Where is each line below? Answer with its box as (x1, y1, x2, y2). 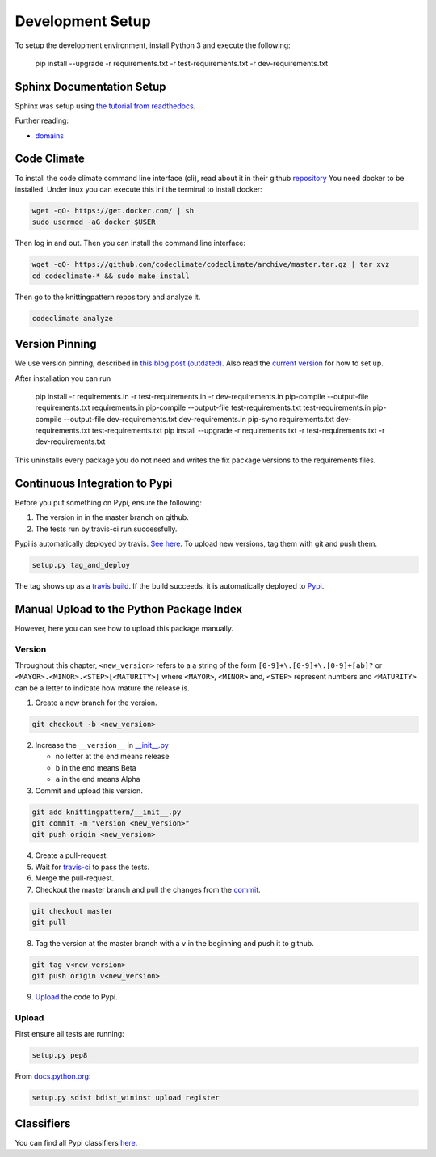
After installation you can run (15, 373, 111, 383)
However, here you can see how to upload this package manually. (15, 623, 234, 633)
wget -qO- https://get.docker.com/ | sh (31, 206, 194, 215)
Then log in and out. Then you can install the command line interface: (15, 239, 246, 248)
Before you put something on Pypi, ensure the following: (15, 497, 202, 507)
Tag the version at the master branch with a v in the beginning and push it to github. (35, 938, 314, 948)
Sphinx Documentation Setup (15, 79, 166, 93)
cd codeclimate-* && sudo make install (31, 271, 190, 281)
